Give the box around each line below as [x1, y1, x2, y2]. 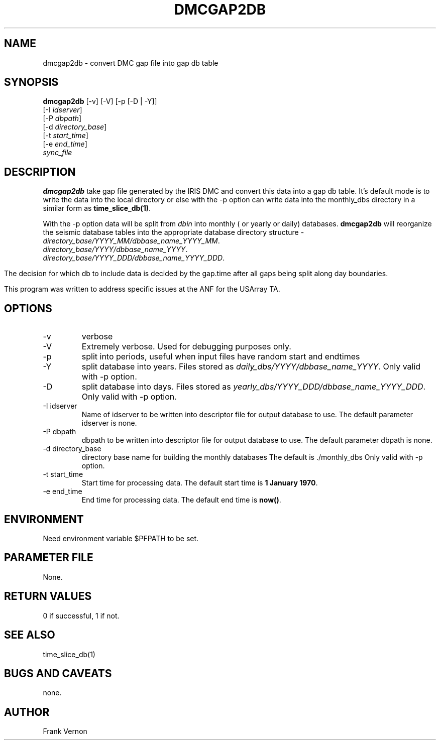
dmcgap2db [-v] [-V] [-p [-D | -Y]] [43, 97, 157, 106]
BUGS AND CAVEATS [4, 667, 112, 680]
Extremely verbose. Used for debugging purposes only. [81, 341, 291, 352]
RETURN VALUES [4, 590, 92, 603]
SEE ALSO [4, 629, 55, 642]
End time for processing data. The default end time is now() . [81, 495, 281, 505]
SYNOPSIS [4, 76, 59, 89]
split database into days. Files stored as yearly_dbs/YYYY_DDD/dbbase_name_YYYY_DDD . [81, 382, 426, 392]
